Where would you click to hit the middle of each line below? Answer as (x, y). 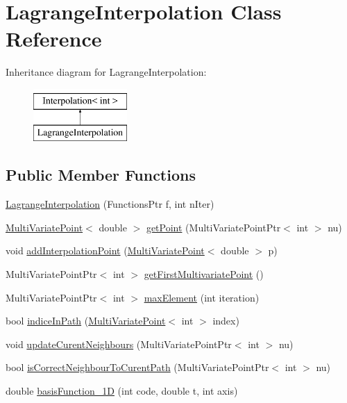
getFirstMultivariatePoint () (204, 274)
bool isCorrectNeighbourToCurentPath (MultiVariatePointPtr (137, 367)
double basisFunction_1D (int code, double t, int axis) (122, 391)
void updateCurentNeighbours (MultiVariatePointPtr (119, 344)
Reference (54, 39)
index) (226, 321)
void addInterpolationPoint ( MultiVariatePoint (105, 250)
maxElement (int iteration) (202, 297)
